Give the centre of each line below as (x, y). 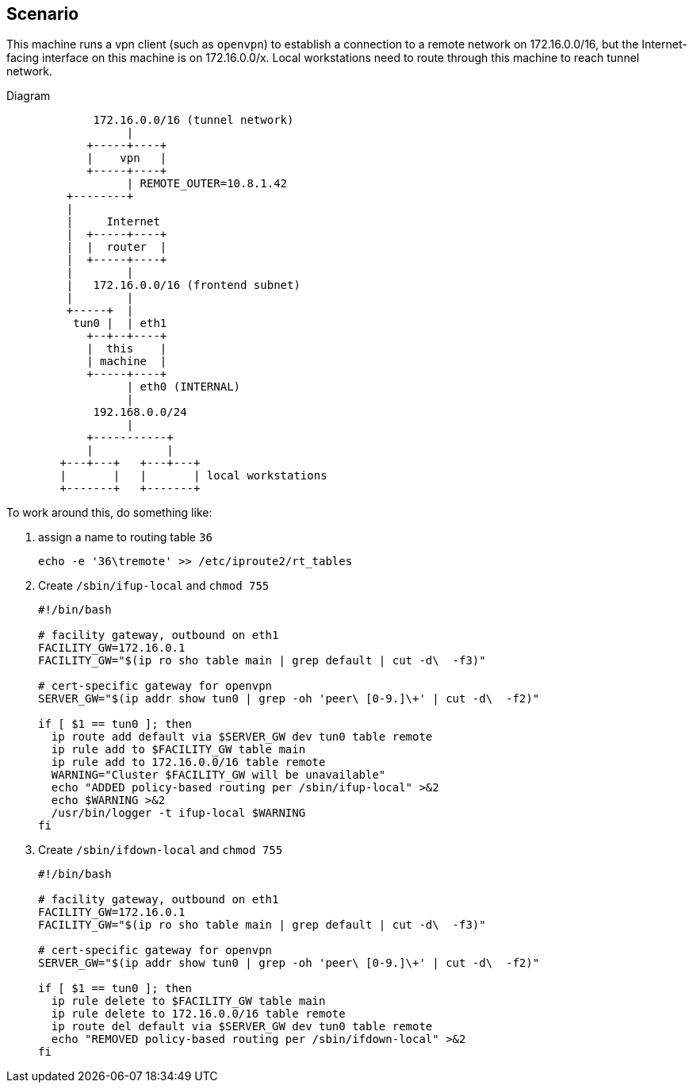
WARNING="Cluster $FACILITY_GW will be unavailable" (218, 775)
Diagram (29, 96)
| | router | (117, 247)
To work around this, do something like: (109, 513)
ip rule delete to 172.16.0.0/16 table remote (198, 1014)
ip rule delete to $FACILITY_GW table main (188, 1001)
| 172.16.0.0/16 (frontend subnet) (183, 285)
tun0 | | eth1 (120, 323)
